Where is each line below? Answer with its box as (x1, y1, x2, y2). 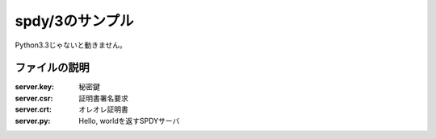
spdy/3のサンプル (15, 12, 134, 30)
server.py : (15, 116, 51, 125)
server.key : (15, 82, 55, 92)
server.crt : (15, 104, 52, 114)
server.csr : (15, 93, 53, 103)
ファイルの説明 (15, 61, 90, 75)
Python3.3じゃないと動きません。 (15, 40, 127, 50)
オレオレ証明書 (78, 104, 128, 114)
